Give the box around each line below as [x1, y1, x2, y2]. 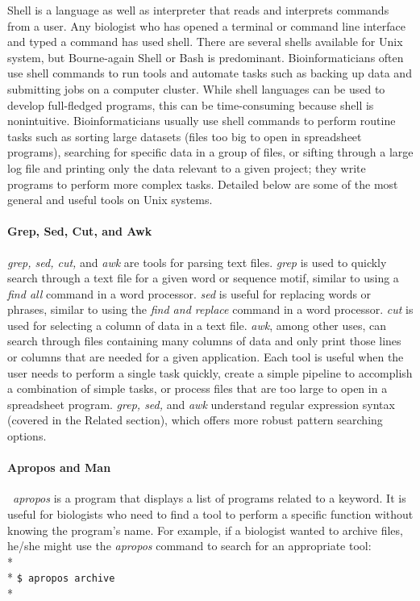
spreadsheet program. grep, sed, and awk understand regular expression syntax [7, 395, 395, 412]
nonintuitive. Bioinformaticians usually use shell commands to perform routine [7, 112, 396, 129]
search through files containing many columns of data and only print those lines [7, 332, 401, 349]
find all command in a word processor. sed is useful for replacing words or [7, 285, 372, 302]
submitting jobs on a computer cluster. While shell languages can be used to [7, 80, 385, 97]
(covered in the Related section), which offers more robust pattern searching [7, 411, 383, 428]
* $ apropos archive [7, 569, 115, 586]
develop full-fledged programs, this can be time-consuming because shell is [7, 96, 374, 113]
